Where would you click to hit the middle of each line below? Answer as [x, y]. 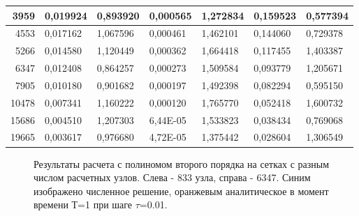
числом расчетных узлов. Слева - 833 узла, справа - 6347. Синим [172, 177]
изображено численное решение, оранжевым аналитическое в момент [181, 191]
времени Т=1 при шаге [83, 205]
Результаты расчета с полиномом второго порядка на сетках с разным [182, 163]
